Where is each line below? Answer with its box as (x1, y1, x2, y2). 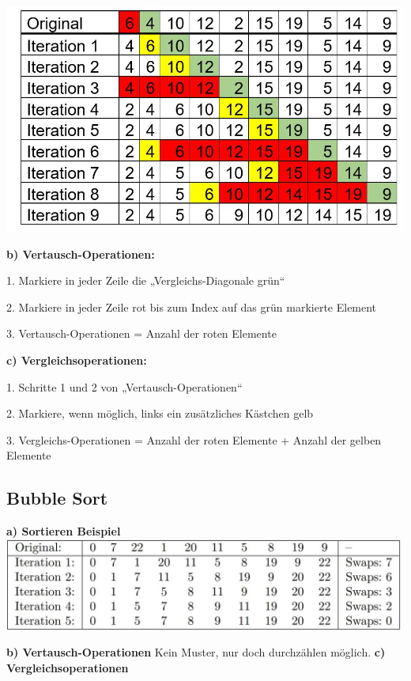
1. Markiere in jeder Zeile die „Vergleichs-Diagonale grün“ (6, 272, 285, 289)
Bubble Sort (6, 486, 108, 510)
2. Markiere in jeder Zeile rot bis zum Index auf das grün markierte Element (6, 298, 377, 315)
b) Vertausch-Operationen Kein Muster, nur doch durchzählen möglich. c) (6, 644, 386, 660)
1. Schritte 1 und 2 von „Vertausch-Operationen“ (6, 378, 243, 395)
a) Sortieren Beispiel (6, 523, 121, 539)
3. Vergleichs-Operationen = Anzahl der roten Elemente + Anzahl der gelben (6, 431, 382, 448)
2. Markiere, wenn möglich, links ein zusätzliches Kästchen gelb (6, 405, 314, 422)
